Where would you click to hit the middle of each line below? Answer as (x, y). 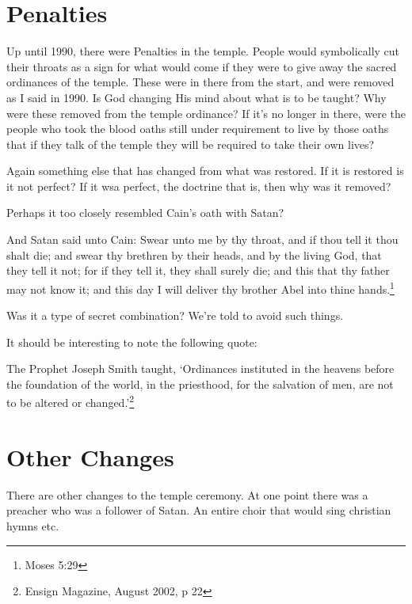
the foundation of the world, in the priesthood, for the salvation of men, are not (200, 384)
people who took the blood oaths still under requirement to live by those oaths (198, 129)
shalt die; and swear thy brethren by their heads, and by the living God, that (194, 255)
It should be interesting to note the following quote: (132, 342)
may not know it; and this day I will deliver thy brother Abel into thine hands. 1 (200, 287)
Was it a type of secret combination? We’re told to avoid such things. (175, 315)
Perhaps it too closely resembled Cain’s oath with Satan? (145, 213)
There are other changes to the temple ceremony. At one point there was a (187, 494)
